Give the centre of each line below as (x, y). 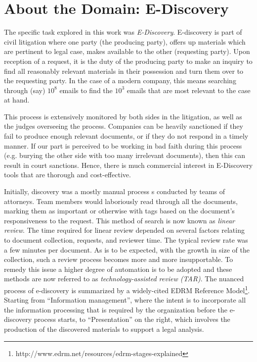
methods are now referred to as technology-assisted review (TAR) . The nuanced (124, 279)
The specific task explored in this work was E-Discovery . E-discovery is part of (123, 32)
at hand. (17, 100)
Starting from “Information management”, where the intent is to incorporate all (125, 300)
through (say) (25, 90)
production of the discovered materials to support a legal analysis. (104, 329)
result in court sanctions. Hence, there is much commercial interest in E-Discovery (128, 165)
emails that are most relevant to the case (189, 90)
